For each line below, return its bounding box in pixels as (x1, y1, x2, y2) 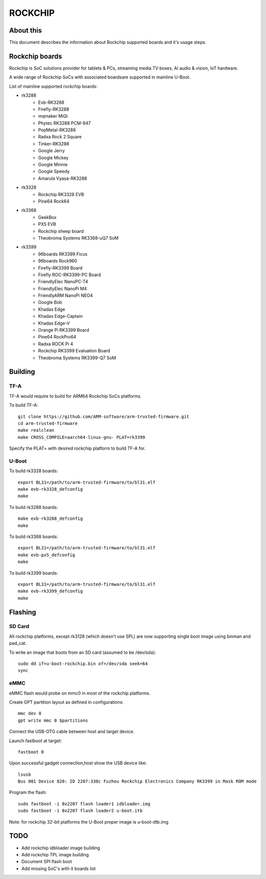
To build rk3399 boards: (9, 570, 59, 576)
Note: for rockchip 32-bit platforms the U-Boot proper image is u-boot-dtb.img (9, 819, 168, 825)
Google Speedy (38, 168, 70, 174)
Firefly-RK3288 (38, 106, 69, 112)
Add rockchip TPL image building (21, 851, 89, 857)
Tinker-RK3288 (38, 141, 69, 147)
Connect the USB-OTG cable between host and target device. (9, 729, 135, 735)
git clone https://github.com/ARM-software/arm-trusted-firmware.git (18, 414, 190, 419)
